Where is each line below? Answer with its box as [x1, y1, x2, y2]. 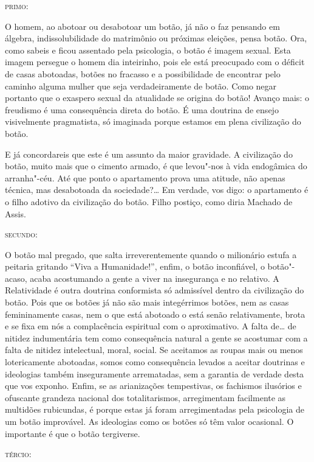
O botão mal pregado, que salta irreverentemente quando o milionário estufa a [5, 248, 297, 261]
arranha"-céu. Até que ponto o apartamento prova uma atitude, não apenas [5, 171, 285, 184]
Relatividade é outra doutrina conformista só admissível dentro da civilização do [5, 284, 304, 296]
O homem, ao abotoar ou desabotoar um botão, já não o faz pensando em [5, 19, 280, 32]
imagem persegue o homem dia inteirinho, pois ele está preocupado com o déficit [5, 55, 305, 68]
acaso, [5, 271, 27, 284]
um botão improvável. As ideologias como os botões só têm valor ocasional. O [5, 415, 294, 427]
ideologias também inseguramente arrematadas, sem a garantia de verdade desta [5, 367, 304, 380]
